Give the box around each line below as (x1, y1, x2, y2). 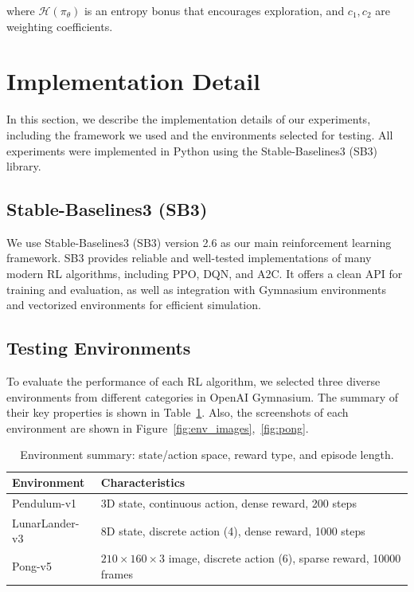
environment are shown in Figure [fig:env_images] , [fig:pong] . (6, 419, 309, 436)
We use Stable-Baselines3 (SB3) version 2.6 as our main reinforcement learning (6, 233, 392, 250)
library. (6, 158, 41, 174)
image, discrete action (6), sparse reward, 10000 (168, 550, 401, 567)
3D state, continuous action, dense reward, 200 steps (100, 494, 357, 511)
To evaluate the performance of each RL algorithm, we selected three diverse (6, 373, 381, 390)
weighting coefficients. (6, 18, 113, 34)
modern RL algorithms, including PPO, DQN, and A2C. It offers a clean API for (6, 265, 403, 282)
